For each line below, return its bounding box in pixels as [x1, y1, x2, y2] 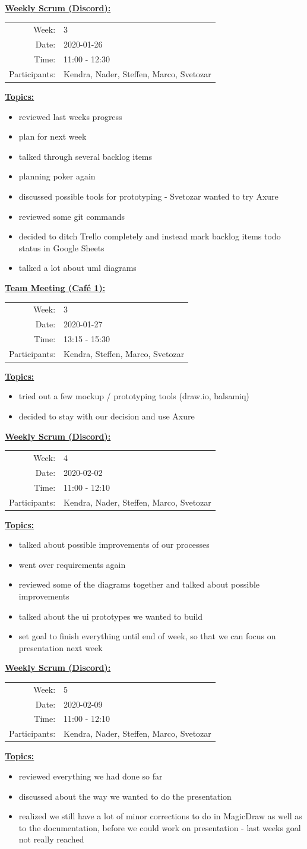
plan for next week [18, 130, 87, 143]
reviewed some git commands [18, 210, 125, 222]
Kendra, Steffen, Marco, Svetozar [64, 347, 185, 359]
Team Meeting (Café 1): [5, 281, 106, 293]
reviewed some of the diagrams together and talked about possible [18, 578, 260, 591]
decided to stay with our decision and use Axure [18, 410, 195, 422]
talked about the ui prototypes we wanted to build [18, 610, 203, 622]
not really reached [18, 833, 84, 845]
